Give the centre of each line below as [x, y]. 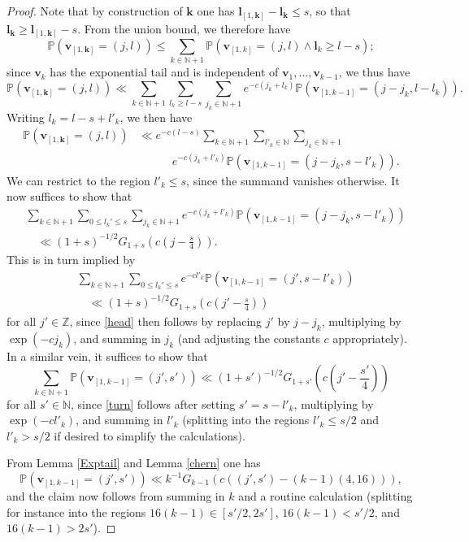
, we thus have [374, 72]
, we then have [156, 117]
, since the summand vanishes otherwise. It [293, 180]
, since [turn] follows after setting [153, 403]
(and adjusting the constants [249, 338]
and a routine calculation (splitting [326, 496]
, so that [330, 11]
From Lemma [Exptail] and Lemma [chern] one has [134, 463]
